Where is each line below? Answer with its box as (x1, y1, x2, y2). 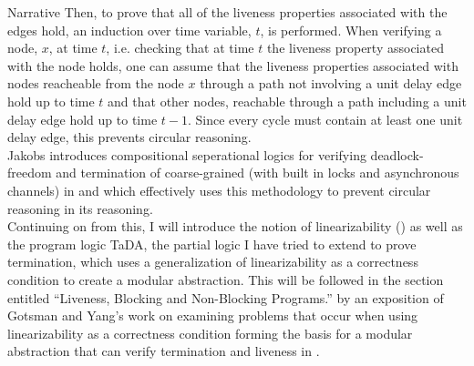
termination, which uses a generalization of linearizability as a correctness (7, 252, 418, 271)
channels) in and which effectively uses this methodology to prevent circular (7, 180, 431, 199)
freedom (7, 163, 52, 182)
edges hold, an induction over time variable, (7, 20, 252, 39)
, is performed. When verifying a (260, 20, 442, 39)
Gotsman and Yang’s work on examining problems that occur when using (7, 306, 418, 325)
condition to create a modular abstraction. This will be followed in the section (7, 269, 444, 289)
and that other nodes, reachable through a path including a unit (108, 91, 467, 110)
